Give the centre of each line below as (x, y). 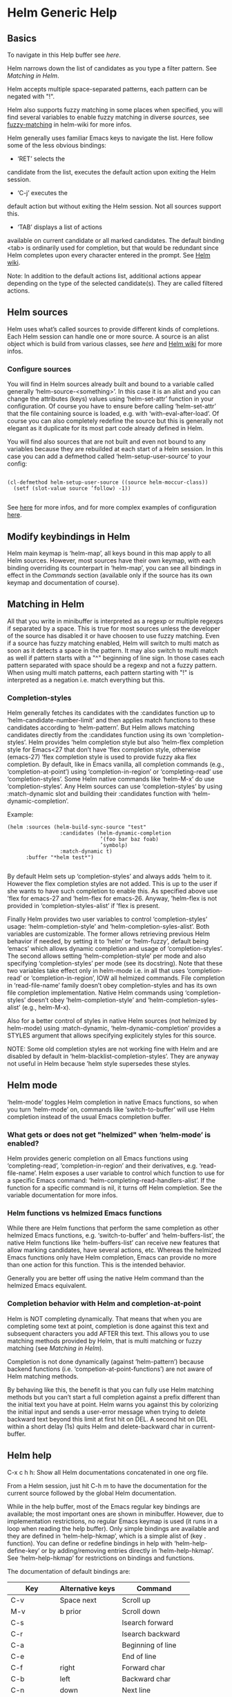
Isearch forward (148, 1622)
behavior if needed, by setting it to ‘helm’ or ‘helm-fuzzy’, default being (108, 941)
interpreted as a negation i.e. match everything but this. (86, 680)
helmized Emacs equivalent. (47, 1286)
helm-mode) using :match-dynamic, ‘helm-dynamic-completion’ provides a (114, 1028)
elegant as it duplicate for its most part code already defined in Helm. (106, 428)
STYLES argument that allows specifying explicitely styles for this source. (112, 1035)
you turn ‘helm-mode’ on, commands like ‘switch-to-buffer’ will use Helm (111, 1109)
